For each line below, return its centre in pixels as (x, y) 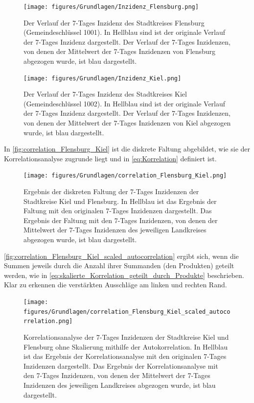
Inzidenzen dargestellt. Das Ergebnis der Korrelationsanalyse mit (121, 365)
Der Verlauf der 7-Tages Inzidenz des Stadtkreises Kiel (105, 94)
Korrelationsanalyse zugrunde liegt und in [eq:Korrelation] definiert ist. (110, 158)
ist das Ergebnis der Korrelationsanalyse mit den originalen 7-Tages (125, 356)
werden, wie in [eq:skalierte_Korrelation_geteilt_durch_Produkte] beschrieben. (124, 275)
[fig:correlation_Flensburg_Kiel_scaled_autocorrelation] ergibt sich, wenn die (121, 256)
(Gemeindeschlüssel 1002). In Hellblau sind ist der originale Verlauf (125, 103)
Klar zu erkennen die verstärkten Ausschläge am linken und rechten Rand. (115, 285)
